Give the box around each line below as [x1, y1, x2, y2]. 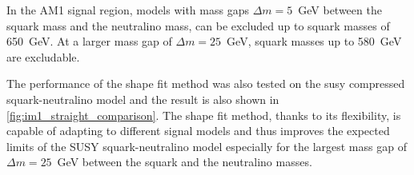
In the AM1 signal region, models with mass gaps [6, 2, 249, 18]
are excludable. [6, 48, 80, 65]
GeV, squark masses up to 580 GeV [227, 33, 402, 50]
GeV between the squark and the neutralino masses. [57, 153, 312, 170]
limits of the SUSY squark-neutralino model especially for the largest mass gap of [6, 137, 407, 154]
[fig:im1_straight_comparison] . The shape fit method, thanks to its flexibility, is [6, 106, 401, 123]
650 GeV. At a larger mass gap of [6, 33, 172, 50]
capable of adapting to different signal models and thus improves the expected [6, 122, 390, 139]
